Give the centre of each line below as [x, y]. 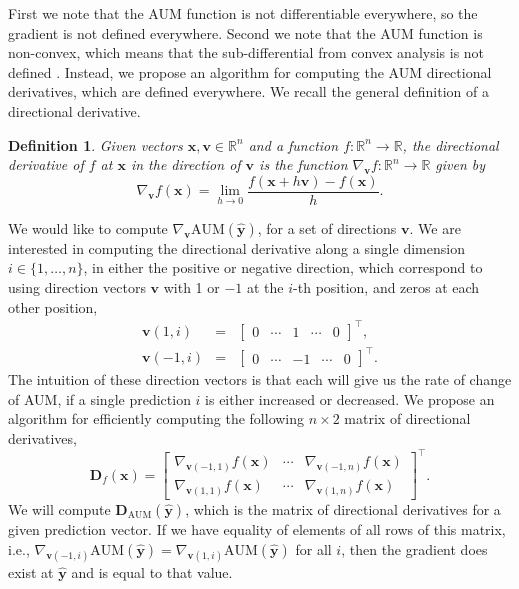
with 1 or [191, 287]
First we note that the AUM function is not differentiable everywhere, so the [243, 13]
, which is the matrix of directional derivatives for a [343, 508]
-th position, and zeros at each [386, 287]
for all [313, 548]
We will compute [59, 508]
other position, [53, 306]
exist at [31, 571]
